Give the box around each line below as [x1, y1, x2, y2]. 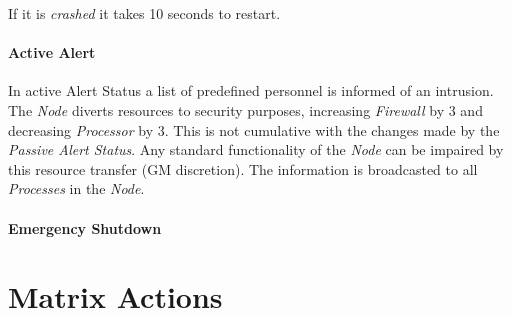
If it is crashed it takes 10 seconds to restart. [8, 3, 281, 23]
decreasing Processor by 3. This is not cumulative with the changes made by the [8, 119, 500, 140]
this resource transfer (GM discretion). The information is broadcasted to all [8, 158, 478, 179]
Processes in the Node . [8, 178, 145, 199]
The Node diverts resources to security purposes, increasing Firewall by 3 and [8, 99, 483, 120]
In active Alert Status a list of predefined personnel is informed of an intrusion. [8, 80, 494, 101]
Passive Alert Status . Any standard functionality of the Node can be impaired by [8, 139, 504, 160]
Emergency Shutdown [8, 217, 162, 238]
